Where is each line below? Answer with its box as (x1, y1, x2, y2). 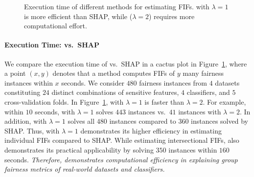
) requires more (149, 11, 195, 21)
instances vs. (128, 106, 166, 116)
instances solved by (191, 116, 248, 126)
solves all (68, 116, 95, 126)
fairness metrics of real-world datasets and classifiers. (4, 164, 165, 174)
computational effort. (24, 21, 87, 31)
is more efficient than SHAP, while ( (24, 11, 133, 21)
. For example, (203, 96, 246, 107)
